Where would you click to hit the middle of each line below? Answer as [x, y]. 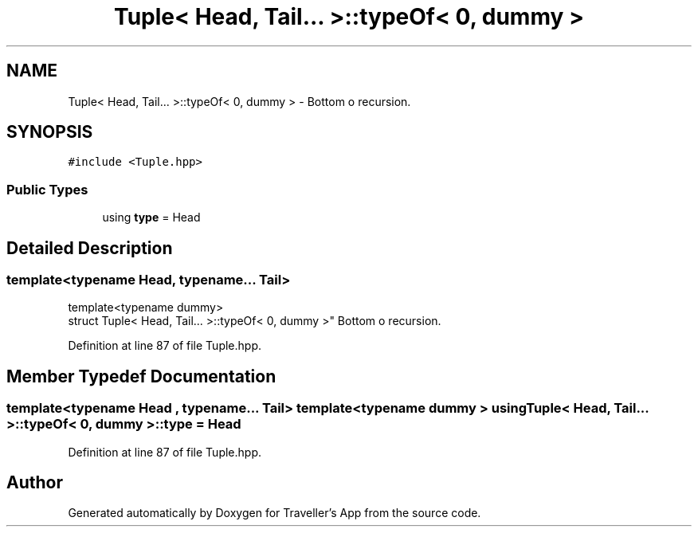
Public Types [47, 189]
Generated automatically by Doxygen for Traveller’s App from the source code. [274, 513]
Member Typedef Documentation [141, 376]
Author [35, 483]
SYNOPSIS [50, 132]
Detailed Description [90, 248]
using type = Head [151, 218]
